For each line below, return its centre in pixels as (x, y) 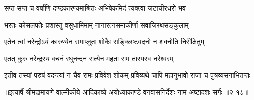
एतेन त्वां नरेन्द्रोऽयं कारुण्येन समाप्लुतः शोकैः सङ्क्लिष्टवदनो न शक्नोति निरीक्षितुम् (104, 42)
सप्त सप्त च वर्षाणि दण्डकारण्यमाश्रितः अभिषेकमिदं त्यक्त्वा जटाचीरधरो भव (95, 8)
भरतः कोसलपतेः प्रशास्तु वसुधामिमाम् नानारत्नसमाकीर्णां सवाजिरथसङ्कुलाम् (97, 25)
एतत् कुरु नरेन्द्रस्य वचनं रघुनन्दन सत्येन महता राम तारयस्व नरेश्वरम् (89, 58)
